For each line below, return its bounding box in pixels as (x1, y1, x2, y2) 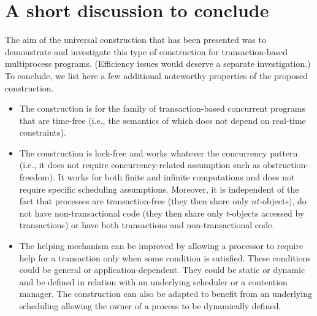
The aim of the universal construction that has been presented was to (5, 33, 266, 46)
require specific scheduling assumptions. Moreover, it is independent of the (19, 182, 299, 195)
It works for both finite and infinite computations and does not (58, 171, 295, 183)
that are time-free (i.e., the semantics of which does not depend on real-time (19, 114, 306, 126)
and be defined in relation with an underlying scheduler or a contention (19, 275, 288, 288)
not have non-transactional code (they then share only (19, 206, 224, 219)
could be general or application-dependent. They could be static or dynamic (19, 263, 305, 276)
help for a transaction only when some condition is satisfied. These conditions (19, 251, 311, 264)
